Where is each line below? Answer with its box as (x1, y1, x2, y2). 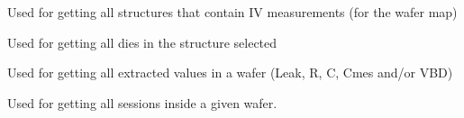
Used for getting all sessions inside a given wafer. (7, 93, 277, 112)
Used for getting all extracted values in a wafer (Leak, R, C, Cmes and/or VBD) (7, 63, 453, 82)
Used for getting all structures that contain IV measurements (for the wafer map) (7, 3, 458, 21)
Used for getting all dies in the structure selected (7, 32, 277, 51)
